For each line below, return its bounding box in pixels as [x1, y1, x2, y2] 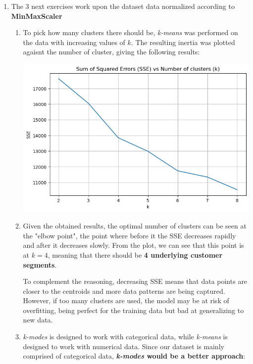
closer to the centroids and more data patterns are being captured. [23, 285, 225, 296]
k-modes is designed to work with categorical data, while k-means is [23, 331, 228, 342]
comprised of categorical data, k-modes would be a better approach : [23, 351, 246, 361]
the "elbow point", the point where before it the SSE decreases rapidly [23, 230, 236, 240]
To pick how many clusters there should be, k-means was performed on [23, 27, 238, 38]
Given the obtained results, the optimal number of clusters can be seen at [23, 221, 247, 231]
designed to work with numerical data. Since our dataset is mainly [23, 341, 224, 351]
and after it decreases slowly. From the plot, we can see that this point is [23, 240, 244, 250]
